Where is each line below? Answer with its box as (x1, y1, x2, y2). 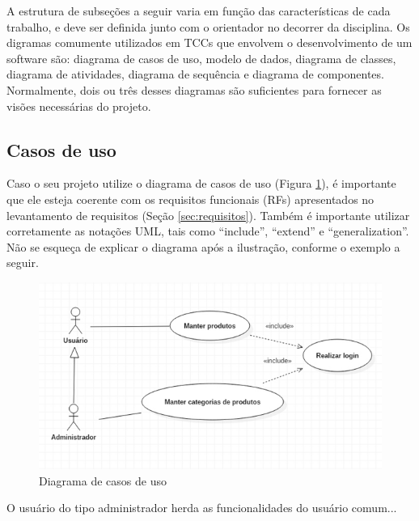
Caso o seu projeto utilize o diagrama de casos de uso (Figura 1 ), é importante (6, 175, 396, 192)
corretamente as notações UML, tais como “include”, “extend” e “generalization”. (6, 222, 409, 239)
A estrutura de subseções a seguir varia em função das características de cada (6, 2, 391, 19)
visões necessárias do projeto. (6, 97, 151, 114)
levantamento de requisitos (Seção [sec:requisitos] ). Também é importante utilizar (6, 206, 410, 223)
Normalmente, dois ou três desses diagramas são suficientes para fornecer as (6, 81, 382, 98)
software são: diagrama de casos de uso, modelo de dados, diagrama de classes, (6, 49, 396, 66)
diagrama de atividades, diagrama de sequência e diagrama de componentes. (6, 66, 384, 83)
